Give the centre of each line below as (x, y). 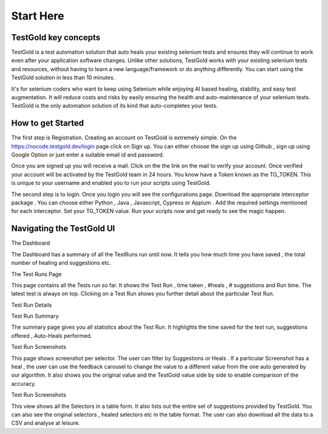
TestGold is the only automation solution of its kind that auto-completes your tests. (114, 106)
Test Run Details (32, 305)
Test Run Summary (35, 316)
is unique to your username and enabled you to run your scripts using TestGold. (111, 183)
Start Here (38, 16)
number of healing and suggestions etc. (61, 263)
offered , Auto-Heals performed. (52, 335)
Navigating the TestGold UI (63, 229)
